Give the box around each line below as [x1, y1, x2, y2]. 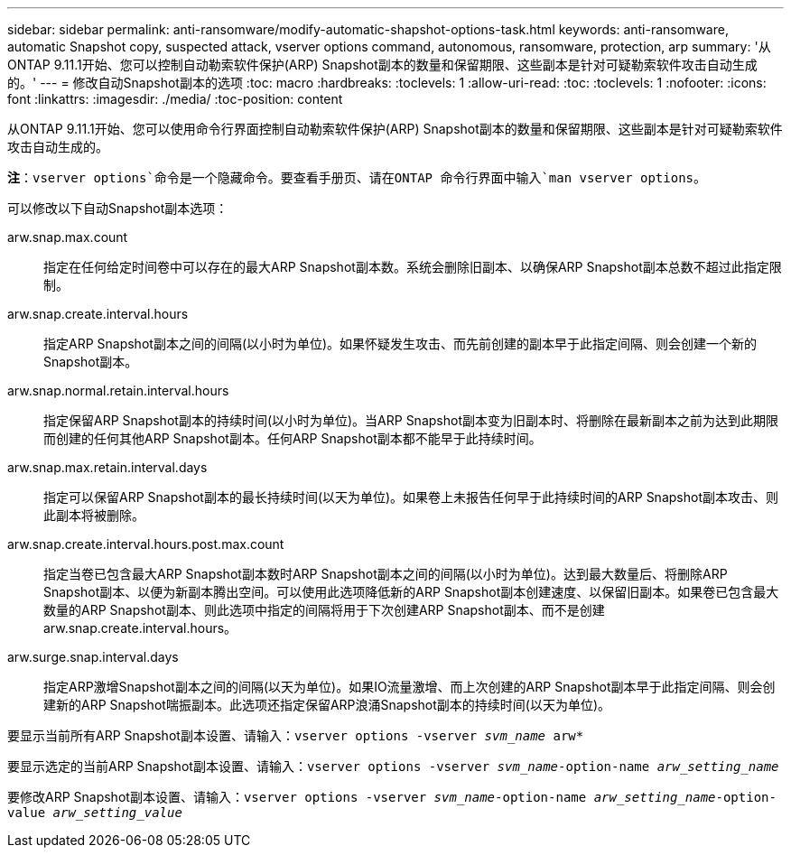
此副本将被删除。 [43, 507, 144, 523]
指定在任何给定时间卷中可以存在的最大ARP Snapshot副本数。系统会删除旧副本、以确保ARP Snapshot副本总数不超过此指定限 [43, 259, 782, 274]
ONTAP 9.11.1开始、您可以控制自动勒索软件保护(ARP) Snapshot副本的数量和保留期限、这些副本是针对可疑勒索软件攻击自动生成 [7, 57, 758, 72]
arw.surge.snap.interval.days [7, 649, 179, 664]
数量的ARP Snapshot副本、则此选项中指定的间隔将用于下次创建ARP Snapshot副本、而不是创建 [43, 602, 605, 618]
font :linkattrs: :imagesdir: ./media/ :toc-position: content [7, 91, 343, 107]
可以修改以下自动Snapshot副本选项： [7, 200, 228, 216]
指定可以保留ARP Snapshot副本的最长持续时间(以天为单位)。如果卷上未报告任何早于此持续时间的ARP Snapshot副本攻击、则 [43, 489, 778, 505]
